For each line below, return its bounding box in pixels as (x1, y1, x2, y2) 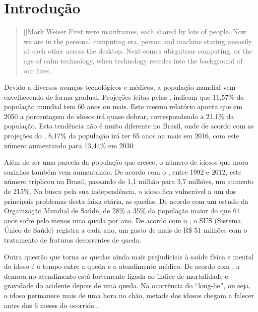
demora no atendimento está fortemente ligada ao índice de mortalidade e (4, 270, 228, 281)
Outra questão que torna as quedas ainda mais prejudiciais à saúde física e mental (4, 251, 254, 261)
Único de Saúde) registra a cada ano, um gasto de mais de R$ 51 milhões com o (4, 225, 247, 235)
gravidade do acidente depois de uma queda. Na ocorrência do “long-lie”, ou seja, (4, 280, 251, 291)
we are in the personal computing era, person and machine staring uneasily (23, 36, 252, 46)
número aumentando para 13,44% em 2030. (4, 140, 135, 150)
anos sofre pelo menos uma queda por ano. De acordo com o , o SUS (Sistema (4, 215, 241, 225)
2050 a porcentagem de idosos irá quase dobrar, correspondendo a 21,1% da (4, 111, 234, 121)
